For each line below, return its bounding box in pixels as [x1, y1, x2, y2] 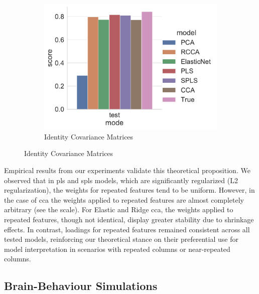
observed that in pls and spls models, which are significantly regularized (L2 [4, 175, 238, 185]
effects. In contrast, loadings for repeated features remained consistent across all [4, 224, 250, 234]
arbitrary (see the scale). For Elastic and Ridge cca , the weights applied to [4, 204, 233, 215]
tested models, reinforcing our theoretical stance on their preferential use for [4, 234, 238, 244]
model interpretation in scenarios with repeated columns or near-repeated [4, 243, 230, 254]
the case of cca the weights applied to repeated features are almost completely [4, 194, 244, 205]
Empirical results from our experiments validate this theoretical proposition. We [4, 165, 250, 176]
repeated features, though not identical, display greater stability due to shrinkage [4, 214, 254, 224]
